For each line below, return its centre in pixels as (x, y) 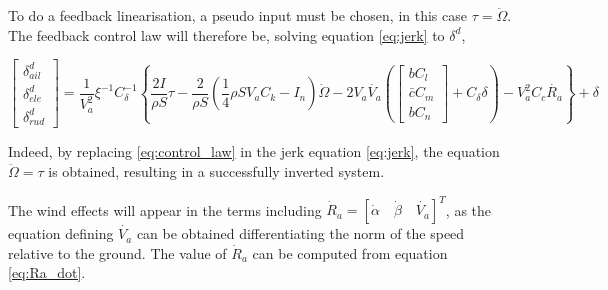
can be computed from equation (350, 252)
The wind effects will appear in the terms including (165, 209)
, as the (468, 209)
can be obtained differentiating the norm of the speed (300, 233)
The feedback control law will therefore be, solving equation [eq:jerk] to (226, 34)
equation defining (61, 233)
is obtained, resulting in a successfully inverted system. (216, 171)
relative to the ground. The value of (117, 252)
